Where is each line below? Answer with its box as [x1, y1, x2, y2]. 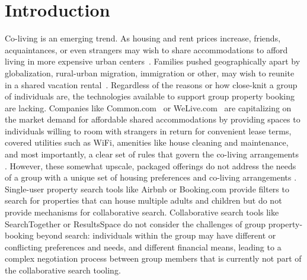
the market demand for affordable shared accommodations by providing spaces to [5, 113, 300, 125]
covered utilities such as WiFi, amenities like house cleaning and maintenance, [5, 136, 289, 149]
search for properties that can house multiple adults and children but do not [5, 194, 282, 207]
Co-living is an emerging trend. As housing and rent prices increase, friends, [5, 32, 281, 44]
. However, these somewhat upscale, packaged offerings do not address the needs [5, 159, 296, 172]
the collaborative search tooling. [5, 264, 121, 276]
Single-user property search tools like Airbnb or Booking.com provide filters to [5, 182, 289, 195]
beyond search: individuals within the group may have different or [36, 229, 276, 242]
